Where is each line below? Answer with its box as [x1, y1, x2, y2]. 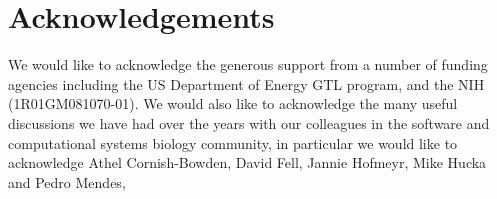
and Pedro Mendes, [8, 171, 126, 192]
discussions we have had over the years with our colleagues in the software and [8, 112, 490, 133]
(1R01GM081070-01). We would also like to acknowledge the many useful [8, 93, 458, 114]
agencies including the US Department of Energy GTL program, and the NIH [8, 73, 485, 94]
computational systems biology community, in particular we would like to [8, 132, 458, 153]
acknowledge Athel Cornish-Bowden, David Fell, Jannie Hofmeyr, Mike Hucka [8, 152, 487, 173]
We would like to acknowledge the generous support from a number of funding [8, 54, 488, 75]
